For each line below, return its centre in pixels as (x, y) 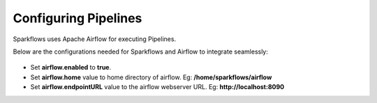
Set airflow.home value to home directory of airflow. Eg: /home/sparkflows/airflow (151, 77)
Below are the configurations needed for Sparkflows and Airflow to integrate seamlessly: (141, 51)
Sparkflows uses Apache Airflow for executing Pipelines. (95, 39)
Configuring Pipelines (77, 18)
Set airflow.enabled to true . (71, 68)
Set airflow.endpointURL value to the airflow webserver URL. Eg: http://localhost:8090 (157, 87)
